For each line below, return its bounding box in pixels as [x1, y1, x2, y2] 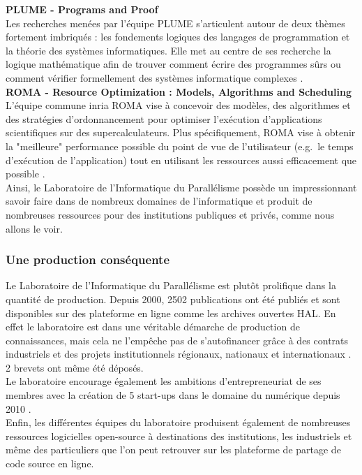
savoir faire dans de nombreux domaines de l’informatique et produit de [6, 193, 312, 208]
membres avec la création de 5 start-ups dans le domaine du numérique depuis [6, 388, 340, 402]
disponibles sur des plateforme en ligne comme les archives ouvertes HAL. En [6, 305, 336, 320]
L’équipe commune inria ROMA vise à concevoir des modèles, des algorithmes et [6, 98, 351, 112]
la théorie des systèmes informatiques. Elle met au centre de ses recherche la [6, 43, 331, 57]
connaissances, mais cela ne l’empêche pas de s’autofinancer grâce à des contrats [6, 332, 349, 347]
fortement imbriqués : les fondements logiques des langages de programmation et [6, 29, 350, 44]
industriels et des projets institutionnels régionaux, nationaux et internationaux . [6, 346, 352, 361]
